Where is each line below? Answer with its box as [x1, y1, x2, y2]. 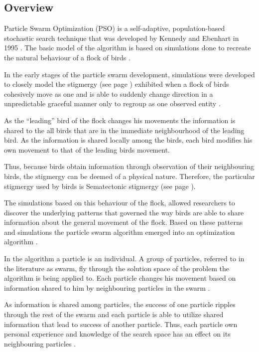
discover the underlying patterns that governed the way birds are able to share [4, 207, 244, 217]
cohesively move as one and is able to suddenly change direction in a [4, 88, 213, 99]
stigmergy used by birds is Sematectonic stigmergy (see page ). [4, 180, 196, 191]
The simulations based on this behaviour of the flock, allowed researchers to [4, 197, 235, 208]
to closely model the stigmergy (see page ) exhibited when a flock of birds [4, 79, 229, 89]
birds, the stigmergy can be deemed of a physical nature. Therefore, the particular [4, 171, 255, 181]
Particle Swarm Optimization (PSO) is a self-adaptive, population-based [4, 23, 225, 33]
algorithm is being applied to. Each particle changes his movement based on [4, 273, 236, 283]
